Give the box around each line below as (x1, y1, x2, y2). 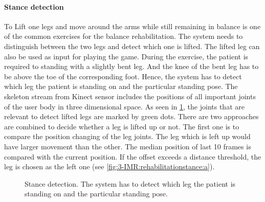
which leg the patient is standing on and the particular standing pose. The (4, 81, 238, 92)
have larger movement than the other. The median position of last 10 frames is (4, 141, 251, 151)
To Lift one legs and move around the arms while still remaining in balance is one (4, 20, 261, 31)
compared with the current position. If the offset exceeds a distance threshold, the (4, 151, 261, 162)
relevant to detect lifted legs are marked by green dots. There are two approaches (4, 111, 259, 122)
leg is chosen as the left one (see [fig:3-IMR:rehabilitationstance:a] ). (4, 161, 215, 172)
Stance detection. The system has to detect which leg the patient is (25, 178, 236, 189)
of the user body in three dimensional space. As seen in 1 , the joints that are (4, 101, 245, 111)
